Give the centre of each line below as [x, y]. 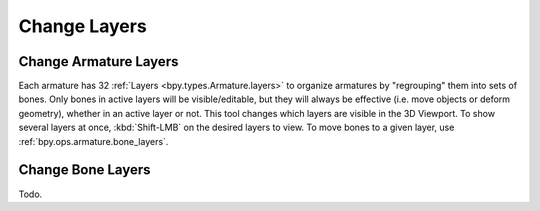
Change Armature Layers [98, 61]
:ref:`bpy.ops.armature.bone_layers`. [93, 141]
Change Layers [82, 26]
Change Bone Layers [84, 170]
